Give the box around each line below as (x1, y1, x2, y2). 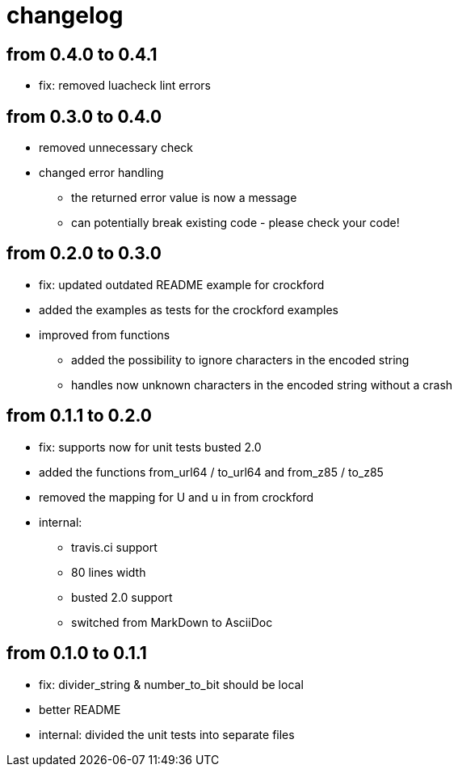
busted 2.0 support (71, 590, 173, 604)
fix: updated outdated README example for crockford (39, 277, 325, 292)
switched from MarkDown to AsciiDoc (71, 615, 273, 629)
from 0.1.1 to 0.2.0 (6, 405, 152, 426)
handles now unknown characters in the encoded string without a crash (71, 377, 453, 392)
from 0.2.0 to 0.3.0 (6, 243, 162, 264)
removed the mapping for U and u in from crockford (39, 489, 314, 504)
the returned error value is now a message (71, 191, 297, 205)
